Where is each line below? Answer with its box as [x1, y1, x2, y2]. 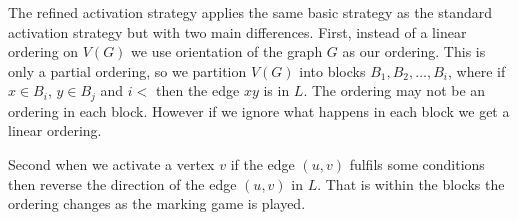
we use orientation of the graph [131, 41, 323, 62]
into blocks [299, 60, 366, 81]
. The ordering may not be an [303, 80, 486, 101]
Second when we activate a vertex [8, 154, 215, 175]
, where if [448, 60, 506, 81]
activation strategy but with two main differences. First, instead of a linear [8, 21, 467, 42]
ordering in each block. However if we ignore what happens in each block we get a [8, 100, 510, 121]
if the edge [230, 154, 295, 175]
